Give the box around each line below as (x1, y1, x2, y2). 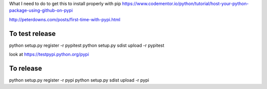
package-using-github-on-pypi (9, 7, 73, 13)
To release (9, 64, 42, 72)
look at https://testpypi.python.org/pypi (9, 52, 89, 58)
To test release (9, 30, 56, 38)
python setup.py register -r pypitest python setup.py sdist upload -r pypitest (9, 42, 165, 48)
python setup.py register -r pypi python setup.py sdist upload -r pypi (9, 77, 149, 83)
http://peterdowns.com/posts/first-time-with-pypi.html (9, 16, 121, 22)
